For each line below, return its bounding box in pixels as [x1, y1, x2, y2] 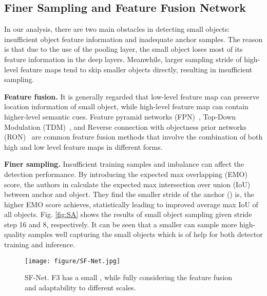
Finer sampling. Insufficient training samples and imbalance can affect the [4, 159, 244, 169]
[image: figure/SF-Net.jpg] [25, 257, 121, 265]
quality [4, 229, 26, 240]
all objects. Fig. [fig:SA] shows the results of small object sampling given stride [4, 209, 252, 220]
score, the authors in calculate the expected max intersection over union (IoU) [4, 179, 251, 189]
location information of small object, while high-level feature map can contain [4, 101, 249, 112]
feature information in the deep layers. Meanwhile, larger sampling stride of [4, 53, 242, 64]
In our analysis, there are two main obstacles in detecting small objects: [4, 24, 230, 34]
